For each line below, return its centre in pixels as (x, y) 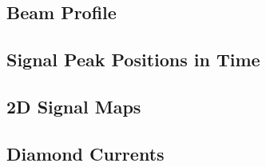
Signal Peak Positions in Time (133, 60)
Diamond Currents (85, 153)
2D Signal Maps (74, 106)
